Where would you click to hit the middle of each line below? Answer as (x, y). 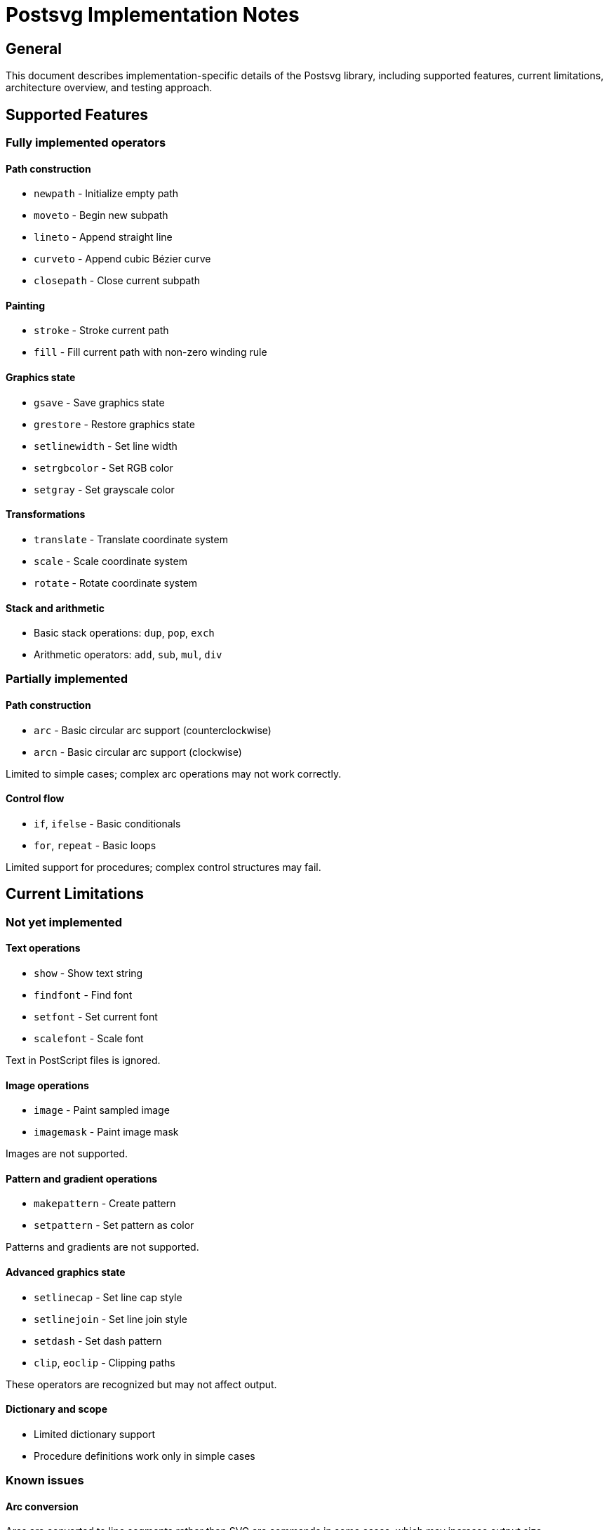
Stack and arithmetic (55, 608)
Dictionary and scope (56, 1409)
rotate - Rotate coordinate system (116, 583)
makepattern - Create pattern (105, 1204)
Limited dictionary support (95, 1434)
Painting (26, 305)
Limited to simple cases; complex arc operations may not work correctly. (174, 773)
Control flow (35, 799)
